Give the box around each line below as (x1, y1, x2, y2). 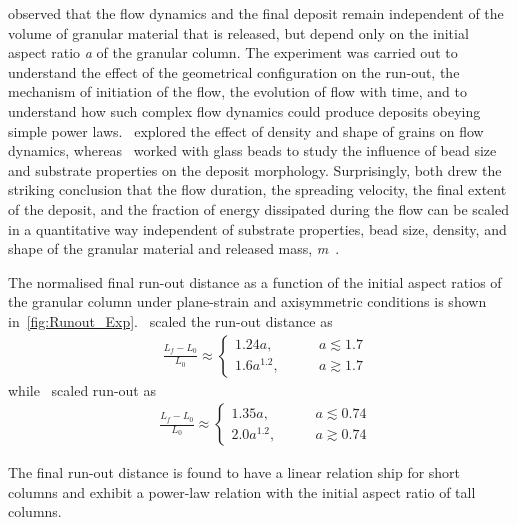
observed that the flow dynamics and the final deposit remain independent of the (8, 3, 504, 23)
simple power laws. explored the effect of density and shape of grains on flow (8, 120, 484, 141)
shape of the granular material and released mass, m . (8, 238, 340, 259)
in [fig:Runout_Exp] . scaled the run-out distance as (8, 310, 333, 331)
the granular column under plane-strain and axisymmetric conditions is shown (8, 291, 487, 312)
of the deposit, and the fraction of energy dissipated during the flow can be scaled (8, 198, 509, 219)
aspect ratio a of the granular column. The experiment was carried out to (8, 42, 458, 63)
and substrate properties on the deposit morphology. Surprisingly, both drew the (8, 159, 502, 180)
